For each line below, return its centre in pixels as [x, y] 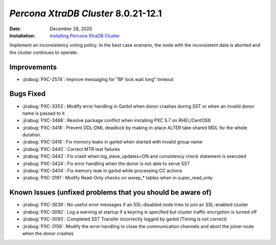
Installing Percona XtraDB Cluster [85, 35]
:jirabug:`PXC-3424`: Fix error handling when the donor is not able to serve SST [106, 164]
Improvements [33, 67]
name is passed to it [43, 113]
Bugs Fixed [28, 94]
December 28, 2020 [71, 29]
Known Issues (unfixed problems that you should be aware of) [110, 192]
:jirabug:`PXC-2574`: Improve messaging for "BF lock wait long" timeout [98, 79]
